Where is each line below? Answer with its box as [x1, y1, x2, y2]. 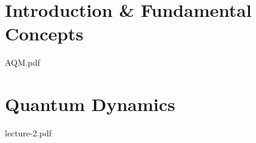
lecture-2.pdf [5, 127, 52, 139]
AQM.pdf [5, 56, 40, 69]
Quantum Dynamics [5, 92, 175, 116]
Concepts [5, 21, 84, 46]
